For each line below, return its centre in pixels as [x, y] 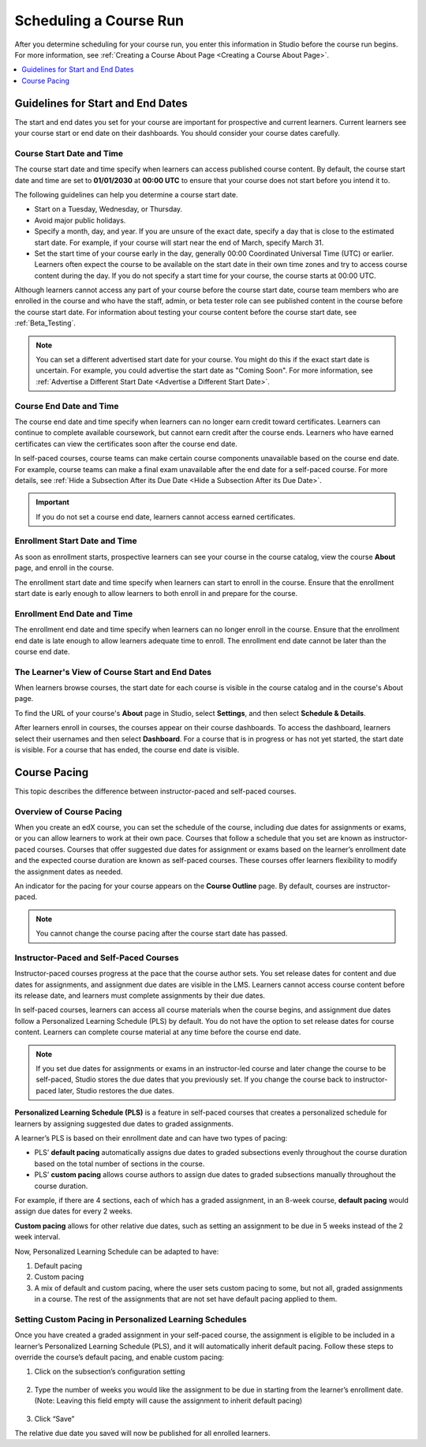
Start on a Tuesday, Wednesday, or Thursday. [108, 209]
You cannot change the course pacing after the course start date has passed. [162, 933]
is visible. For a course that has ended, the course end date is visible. [127, 750]
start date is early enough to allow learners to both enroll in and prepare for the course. [156, 593]
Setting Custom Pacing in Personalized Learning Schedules [131, 1319]
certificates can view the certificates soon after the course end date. [126, 444]
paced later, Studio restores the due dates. [105, 1090]
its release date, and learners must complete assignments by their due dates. [140, 995]
